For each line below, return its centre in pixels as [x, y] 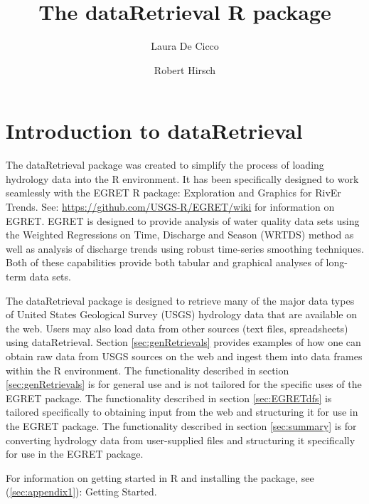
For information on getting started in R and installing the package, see [160, 477]
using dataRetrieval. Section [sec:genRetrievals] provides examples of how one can [183, 342]
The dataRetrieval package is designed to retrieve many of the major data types [180, 300]
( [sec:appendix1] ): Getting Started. [81, 492]
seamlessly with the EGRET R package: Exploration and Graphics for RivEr [173, 193]
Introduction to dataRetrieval [154, 131]
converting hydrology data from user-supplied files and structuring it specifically [181, 440]
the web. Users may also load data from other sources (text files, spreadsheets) [177, 328]
